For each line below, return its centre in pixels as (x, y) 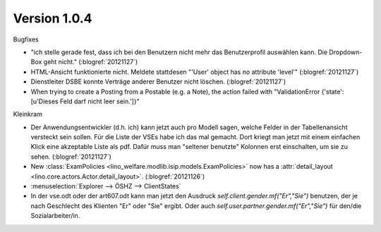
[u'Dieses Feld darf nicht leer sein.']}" (85, 101)
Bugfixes (26, 39)
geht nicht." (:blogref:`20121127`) (91, 62)
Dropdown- (346, 52)
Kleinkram (28, 114)
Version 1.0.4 (53, 18)
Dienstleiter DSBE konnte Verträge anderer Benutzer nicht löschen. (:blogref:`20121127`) (158, 82)
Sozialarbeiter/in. (55, 216)
